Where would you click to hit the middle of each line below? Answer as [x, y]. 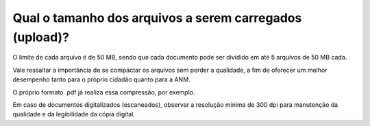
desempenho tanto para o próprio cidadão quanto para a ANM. [102, 79]
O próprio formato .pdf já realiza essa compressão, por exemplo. [104, 92]
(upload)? [41, 37]
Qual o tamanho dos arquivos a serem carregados [157, 18]
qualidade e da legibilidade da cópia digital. [74, 114]
